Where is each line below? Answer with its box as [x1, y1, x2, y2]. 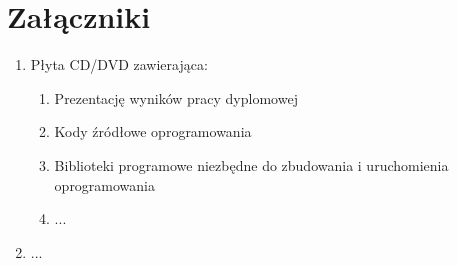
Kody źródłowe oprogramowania [54, 121, 252, 142]
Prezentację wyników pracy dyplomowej [54, 87, 298, 108]
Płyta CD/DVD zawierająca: [30, 54, 208, 75]
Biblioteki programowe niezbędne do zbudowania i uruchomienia [54, 154, 449, 175]
